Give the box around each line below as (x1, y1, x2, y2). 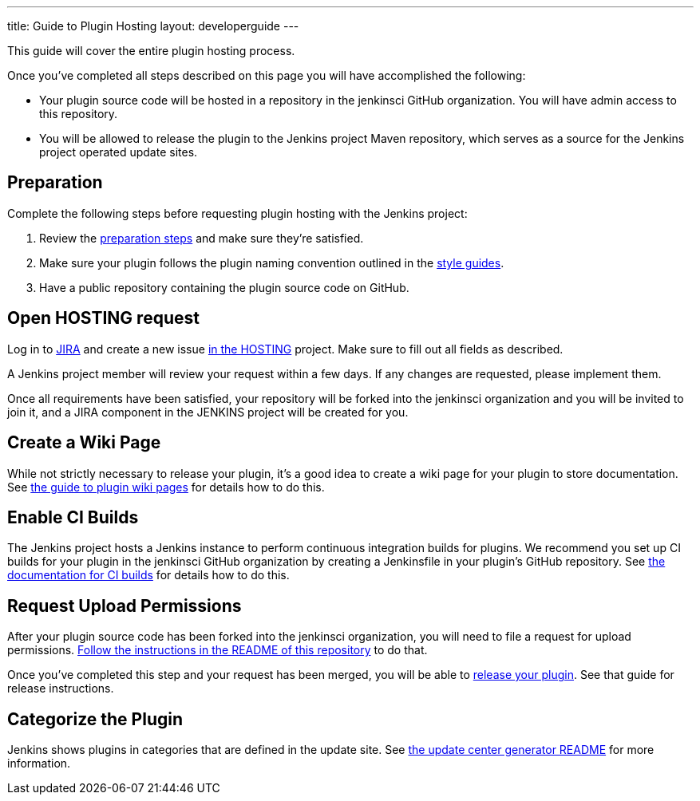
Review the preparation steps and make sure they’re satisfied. (39, 231, 364, 245)
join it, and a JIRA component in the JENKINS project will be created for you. (7, 404, 409, 419)
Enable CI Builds (7, 507, 139, 527)
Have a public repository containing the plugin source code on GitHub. (39, 280, 409, 294)
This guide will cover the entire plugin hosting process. (7, 44, 295, 57)
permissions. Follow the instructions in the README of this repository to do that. (7, 643, 428, 657)
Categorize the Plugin (7, 708, 183, 729)
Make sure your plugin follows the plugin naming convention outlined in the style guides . (39, 255, 504, 270)
